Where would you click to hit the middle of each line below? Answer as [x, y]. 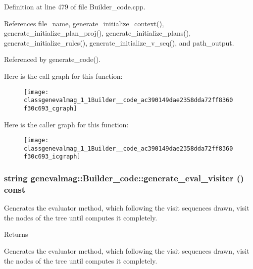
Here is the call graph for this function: [63, 76]
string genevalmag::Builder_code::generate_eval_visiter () [124, 178]
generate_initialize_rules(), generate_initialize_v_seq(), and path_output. [119, 42]
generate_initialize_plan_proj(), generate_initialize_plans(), [98, 33]
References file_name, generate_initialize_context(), [84, 23]
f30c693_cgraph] [51, 108]
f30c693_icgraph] [52, 157]
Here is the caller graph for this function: [66, 124]
